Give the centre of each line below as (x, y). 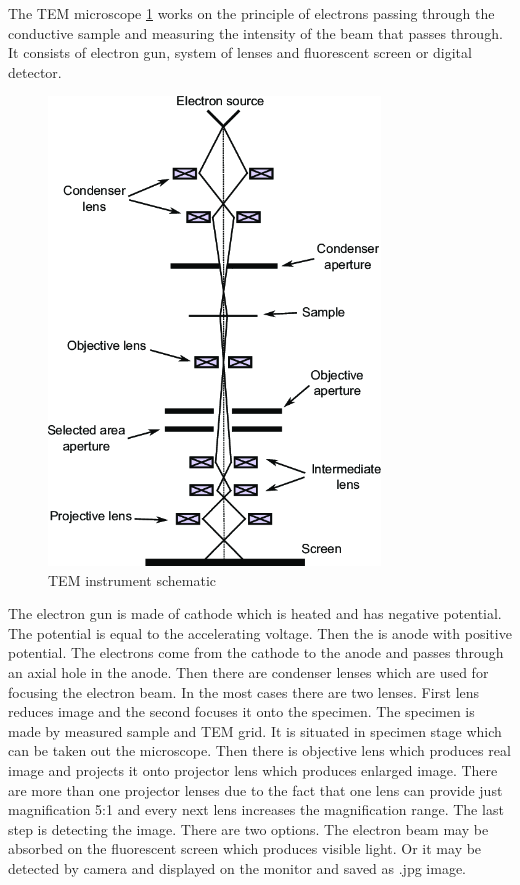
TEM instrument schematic (132, 579)
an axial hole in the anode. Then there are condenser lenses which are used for (248, 672)
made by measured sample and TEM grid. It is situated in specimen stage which (255, 730)
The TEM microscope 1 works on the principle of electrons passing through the (251, 13)
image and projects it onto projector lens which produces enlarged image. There (253, 770)
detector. (35, 71)
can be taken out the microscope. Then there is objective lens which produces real (259, 750)
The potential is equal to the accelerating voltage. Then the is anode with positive (260, 632)
